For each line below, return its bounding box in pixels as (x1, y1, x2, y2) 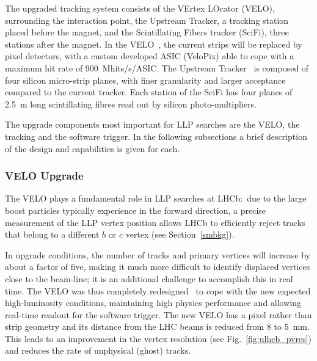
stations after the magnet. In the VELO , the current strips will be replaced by (5, 37, 302, 50)
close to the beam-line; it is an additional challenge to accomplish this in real (5, 272, 293, 285)
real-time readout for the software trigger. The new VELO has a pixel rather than (5, 308, 312, 321)
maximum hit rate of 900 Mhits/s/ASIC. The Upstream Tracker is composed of (5, 61, 309, 74)
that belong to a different (5, 228, 100, 241)
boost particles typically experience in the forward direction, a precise (5, 203, 266, 216)
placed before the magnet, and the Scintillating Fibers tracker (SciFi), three (5, 26, 289, 38)
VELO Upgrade (5, 168, 84, 183)
